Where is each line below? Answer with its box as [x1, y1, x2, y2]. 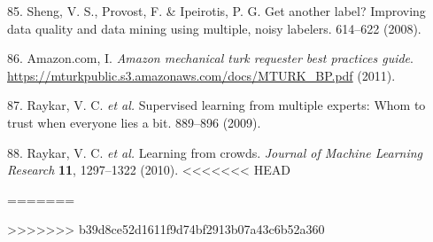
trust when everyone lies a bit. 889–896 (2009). [7, 113, 261, 131]
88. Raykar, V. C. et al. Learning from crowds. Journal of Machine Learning [7, 143, 423, 161]
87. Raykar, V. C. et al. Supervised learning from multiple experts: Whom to [7, 96, 426, 114]
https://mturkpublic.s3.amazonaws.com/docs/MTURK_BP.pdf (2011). [7, 66, 396, 84]
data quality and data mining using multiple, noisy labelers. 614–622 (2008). [7, 19, 421, 37]
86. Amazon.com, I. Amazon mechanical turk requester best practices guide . [7, 49, 414, 67]
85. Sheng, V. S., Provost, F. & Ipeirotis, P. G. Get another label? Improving [7, 2, 426, 20]
